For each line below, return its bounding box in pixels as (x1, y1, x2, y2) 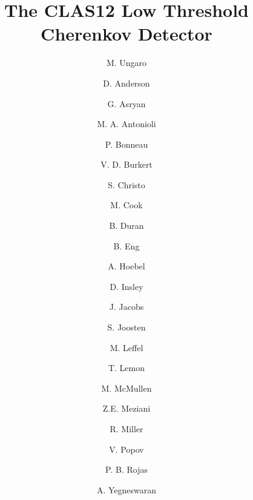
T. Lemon (108, 361, 145, 374)
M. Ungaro (106, 56, 147, 69)
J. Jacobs (109, 300, 144, 313)
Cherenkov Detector (41, 21, 212, 46)
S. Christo (108, 178, 145, 191)
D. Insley (110, 280, 143, 292)
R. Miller (110, 423, 143, 435)
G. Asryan (107, 97, 146, 110)
